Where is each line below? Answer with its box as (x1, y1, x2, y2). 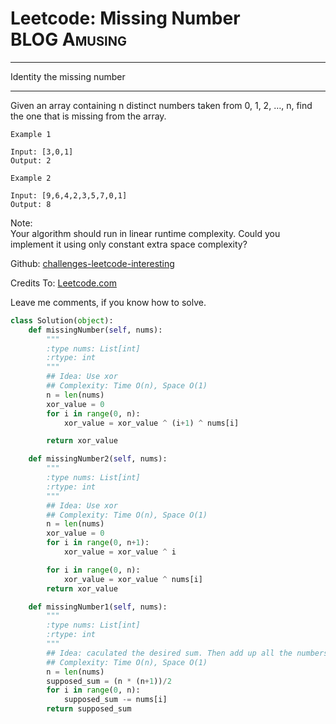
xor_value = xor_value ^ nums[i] (63, 574, 203, 584)
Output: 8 (10, 199, 52, 209)
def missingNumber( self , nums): (28, 325, 163, 335)
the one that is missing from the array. (10, 110, 167, 122)
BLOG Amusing (10, 28, 127, 51)
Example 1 (10, 129, 52, 139)
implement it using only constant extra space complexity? (10, 238, 248, 250)
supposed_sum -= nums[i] (63, 695, 168, 705)
